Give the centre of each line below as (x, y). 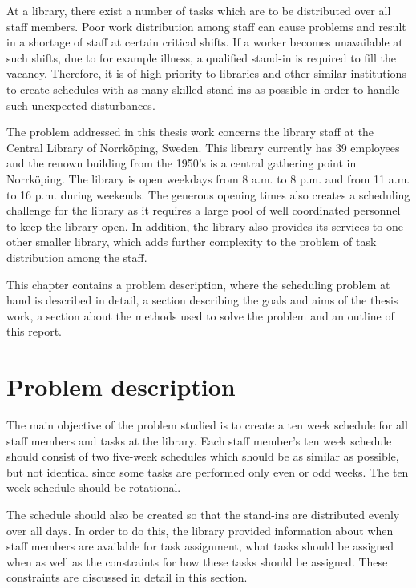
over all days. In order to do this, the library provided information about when (200, 530)
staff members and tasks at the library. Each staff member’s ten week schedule (199, 440)
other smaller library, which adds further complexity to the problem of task (192, 242)
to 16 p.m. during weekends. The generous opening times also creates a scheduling (208, 194)
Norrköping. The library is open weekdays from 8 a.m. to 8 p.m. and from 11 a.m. (208, 178)
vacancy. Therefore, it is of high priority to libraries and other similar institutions (206, 73)
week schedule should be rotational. (94, 487)
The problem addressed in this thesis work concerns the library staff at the (190, 132)
